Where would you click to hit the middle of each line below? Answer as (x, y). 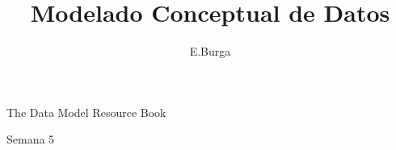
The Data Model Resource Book (86, 112)
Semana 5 (31, 139)
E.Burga (210, 51)
